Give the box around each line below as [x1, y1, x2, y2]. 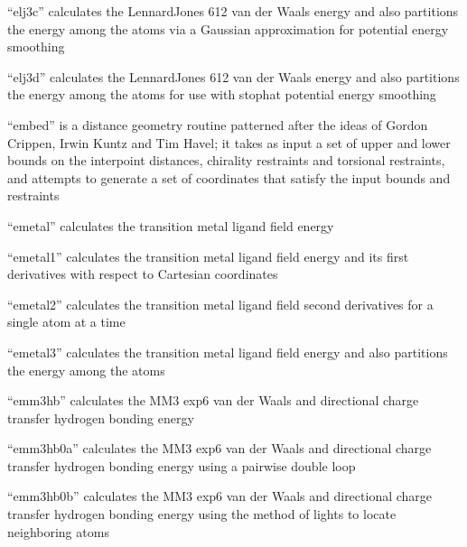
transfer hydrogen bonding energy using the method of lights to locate [7, 505, 397, 524]
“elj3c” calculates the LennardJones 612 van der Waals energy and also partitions [7, 2, 459, 20]
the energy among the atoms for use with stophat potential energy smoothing [7, 85, 436, 104]
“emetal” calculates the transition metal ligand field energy [7, 216, 334, 235]
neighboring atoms [7, 522, 109, 541]
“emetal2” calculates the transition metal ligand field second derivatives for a [7, 294, 434, 313]
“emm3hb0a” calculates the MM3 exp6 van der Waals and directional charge [7, 439, 432, 458]
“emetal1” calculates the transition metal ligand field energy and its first [7, 246, 409, 265]
